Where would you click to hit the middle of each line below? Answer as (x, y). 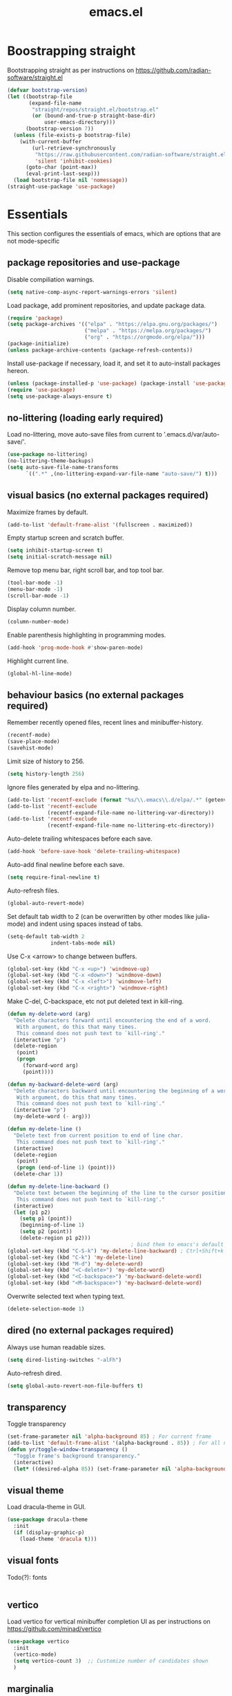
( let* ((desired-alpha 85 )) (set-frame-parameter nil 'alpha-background (120, 1469)
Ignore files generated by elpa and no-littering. (74, 787)
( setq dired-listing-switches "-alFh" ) (65, 1360)
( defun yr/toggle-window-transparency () (68, 1450)
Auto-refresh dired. (35, 1373)
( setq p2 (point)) (46, 1232)
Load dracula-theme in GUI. (47, 1507)
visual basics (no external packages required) (108, 495)
